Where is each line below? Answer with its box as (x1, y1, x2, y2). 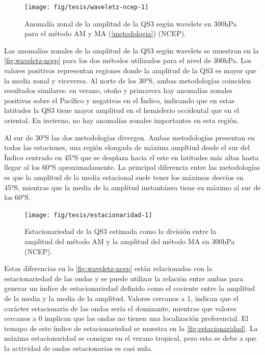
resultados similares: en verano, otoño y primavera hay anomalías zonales (4, 85, 232, 96)
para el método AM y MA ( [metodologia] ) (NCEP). (24, 28, 187, 39)
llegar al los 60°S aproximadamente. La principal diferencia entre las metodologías (4, 162, 260, 172)
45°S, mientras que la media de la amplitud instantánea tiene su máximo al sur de (4, 182, 261, 192)
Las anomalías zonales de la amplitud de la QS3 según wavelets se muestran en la (4, 45, 259, 55)
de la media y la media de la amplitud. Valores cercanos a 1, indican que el (4, 292, 238, 303)
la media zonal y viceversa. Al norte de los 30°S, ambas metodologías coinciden (4, 75, 251, 85)
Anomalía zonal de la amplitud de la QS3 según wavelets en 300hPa (24, 18, 237, 28)
